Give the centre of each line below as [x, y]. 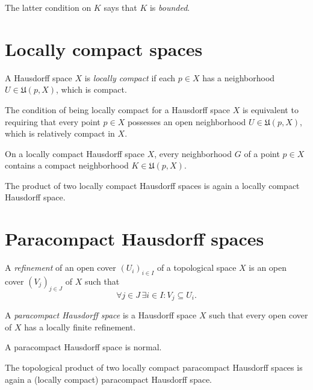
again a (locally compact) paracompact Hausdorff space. [108, 379]
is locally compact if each [130, 77]
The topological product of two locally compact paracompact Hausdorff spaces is [154, 367]
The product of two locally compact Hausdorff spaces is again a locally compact [152, 185]
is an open [268, 268]
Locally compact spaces [104, 48]
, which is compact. [91, 89]
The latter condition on [48, 7]
